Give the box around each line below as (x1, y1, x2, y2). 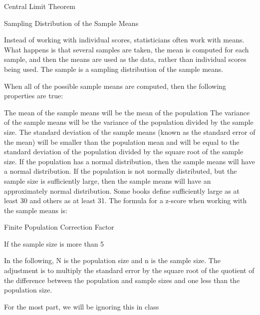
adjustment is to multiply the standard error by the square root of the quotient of (4, 265, 255, 276)
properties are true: (4, 90, 63, 101)
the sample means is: (4, 205, 67, 215)
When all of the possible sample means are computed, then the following (4, 80, 226, 91)
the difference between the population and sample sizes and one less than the (4, 275, 240, 285)
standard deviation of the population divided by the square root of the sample (4, 146, 244, 157)
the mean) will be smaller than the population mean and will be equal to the (4, 136, 240, 147)
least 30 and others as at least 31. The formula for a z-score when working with (4, 195, 247, 206)
